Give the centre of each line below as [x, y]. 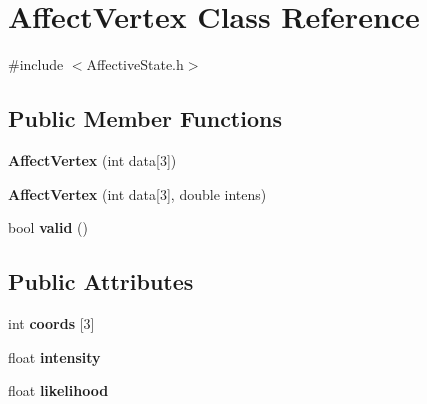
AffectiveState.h [135, 64]
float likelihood [58, 390]
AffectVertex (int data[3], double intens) [137, 193]
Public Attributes [101, 281]
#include [36, 64]
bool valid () [48, 227]
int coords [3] [51, 322]
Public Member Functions [145, 118]
